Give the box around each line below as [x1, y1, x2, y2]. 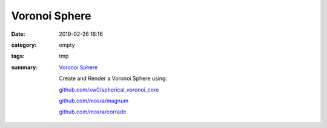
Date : [11, 30, 25, 38]
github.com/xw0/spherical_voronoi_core [59, 86, 159, 93]
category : [11, 41, 37, 49]
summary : [11, 64, 38, 71]
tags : [11, 52, 25, 60]
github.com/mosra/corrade [59, 108, 127, 115]
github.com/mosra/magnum [59, 97, 129, 104]
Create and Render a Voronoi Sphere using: [59, 75, 168, 82]
